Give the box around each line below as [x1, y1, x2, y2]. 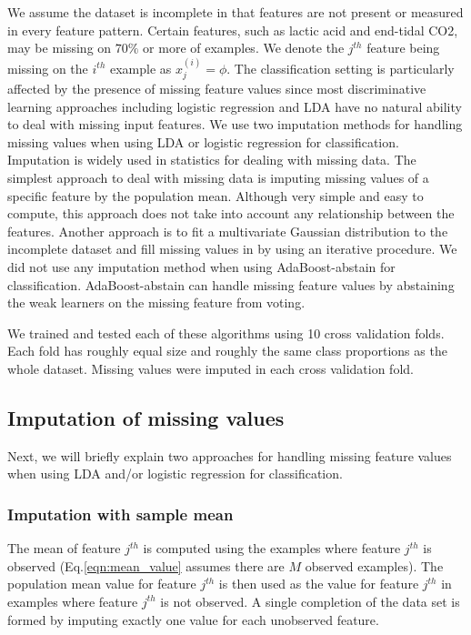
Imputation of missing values [7, 403, 285, 431]
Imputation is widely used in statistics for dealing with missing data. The [7, 150, 416, 169]
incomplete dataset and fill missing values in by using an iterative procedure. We [7, 239, 457, 258]
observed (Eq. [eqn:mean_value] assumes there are [7, 556, 285, 575]
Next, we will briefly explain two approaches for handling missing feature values [7, 446, 452, 465]
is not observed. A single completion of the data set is [160, 591, 460, 610]
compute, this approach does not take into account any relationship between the [7, 204, 455, 223]
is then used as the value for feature [218, 574, 419, 593]
